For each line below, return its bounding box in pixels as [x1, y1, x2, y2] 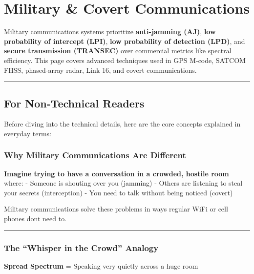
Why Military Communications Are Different [4, 149, 186, 161]
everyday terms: [4, 128, 51, 138]
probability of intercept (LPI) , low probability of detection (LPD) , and [4, 36, 245, 46]
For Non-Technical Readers [4, 96, 145, 111]
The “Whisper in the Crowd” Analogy [4, 241, 159, 253]
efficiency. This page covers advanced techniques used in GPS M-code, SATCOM [4, 55, 246, 65]
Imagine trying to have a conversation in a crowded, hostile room [4, 168, 229, 178]
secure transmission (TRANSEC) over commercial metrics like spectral [4, 45, 232, 56]
